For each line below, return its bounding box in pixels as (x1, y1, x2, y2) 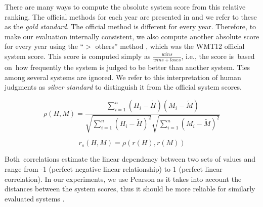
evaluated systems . (5, 193, 65, 203)
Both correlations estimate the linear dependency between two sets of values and (5, 154, 256, 164)
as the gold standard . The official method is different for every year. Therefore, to (5, 21, 256, 32)
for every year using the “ (5, 41, 84, 51)
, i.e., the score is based (181, 50, 255, 61)
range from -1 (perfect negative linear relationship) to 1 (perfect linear (5, 164, 223, 174)
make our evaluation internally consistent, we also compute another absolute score (5, 31, 259, 41)
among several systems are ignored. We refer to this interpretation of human (5, 72, 241, 82)
